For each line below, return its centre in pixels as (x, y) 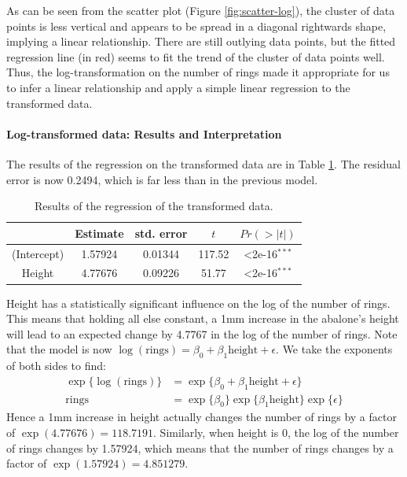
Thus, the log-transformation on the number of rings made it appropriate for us (198, 72)
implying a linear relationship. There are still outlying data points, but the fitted (201, 41)
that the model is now (59, 349)
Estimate (99, 233)
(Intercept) (38, 253)
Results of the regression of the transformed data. (154, 206)
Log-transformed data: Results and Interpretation (144, 133)
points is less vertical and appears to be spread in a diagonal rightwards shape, (196, 26)
